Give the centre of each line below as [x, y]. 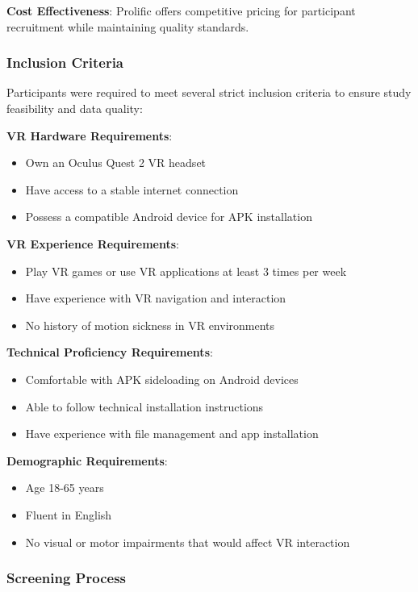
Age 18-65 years [65, 488]
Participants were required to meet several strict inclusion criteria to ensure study [209, 92]
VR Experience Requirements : [93, 243]
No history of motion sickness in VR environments [150, 325]
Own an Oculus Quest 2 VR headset [116, 163]
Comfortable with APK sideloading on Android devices [162, 379]
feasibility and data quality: [75, 108]
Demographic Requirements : [87, 460]
